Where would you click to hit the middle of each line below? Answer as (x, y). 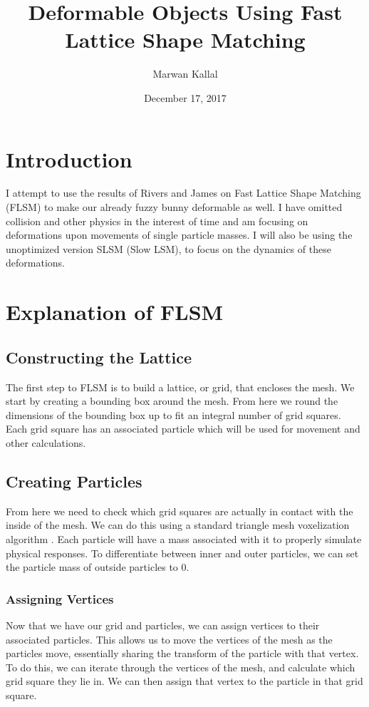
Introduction (69, 159)
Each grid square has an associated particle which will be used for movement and (183, 429)
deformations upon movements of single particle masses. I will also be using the (179, 235)
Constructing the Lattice (99, 357)
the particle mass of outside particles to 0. (98, 567)
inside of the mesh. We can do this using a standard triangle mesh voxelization (178, 525)
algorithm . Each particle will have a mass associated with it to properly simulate (184, 538)
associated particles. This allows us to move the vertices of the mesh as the (169, 639)
